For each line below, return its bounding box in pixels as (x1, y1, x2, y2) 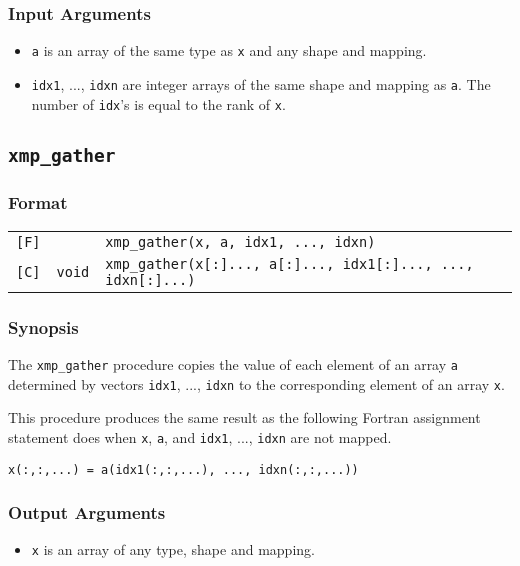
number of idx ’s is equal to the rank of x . (31, 93, 286, 114)
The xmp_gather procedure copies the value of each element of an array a (8, 353, 458, 374)
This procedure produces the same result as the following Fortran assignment (8, 407, 481, 428)
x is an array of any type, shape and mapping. (31, 539, 315, 560)
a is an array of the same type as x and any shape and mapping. (31, 40, 427, 61)
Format (8, 190, 68, 215)
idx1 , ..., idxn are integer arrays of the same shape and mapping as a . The (31, 73, 491, 94)
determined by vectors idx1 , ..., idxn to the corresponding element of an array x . (8, 373, 505, 394)
